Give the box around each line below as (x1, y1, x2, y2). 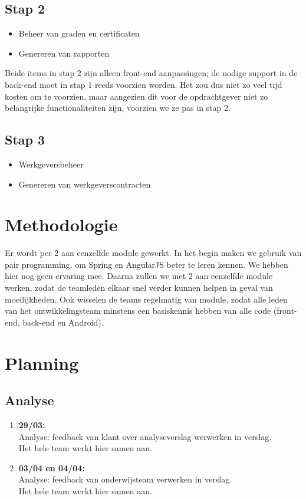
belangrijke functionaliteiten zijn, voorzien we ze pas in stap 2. (5, 101, 231, 114)
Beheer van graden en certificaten (18, 27, 140, 40)
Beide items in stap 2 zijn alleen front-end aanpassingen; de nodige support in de (5, 67, 298, 79)
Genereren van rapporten (18, 47, 110, 59)
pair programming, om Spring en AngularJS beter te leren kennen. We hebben (5, 258, 288, 270)
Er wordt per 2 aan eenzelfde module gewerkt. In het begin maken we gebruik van (5, 247, 302, 259)
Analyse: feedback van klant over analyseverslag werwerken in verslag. (18, 430, 272, 442)
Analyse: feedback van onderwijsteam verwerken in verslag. (18, 473, 232, 485)
